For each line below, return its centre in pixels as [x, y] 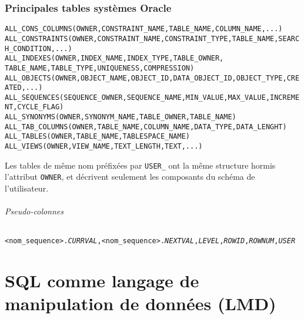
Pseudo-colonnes [34, 211]
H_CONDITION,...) [39, 48]
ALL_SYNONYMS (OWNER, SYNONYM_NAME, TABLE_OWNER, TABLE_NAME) [121, 117]
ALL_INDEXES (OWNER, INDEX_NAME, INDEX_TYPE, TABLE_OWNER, [114, 58]
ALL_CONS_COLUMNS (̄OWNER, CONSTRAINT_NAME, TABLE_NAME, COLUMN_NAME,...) [144, 29]
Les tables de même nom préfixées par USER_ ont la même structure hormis [140, 165]
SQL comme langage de [102, 281]
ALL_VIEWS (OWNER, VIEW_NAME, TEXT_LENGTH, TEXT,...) [104, 147]
